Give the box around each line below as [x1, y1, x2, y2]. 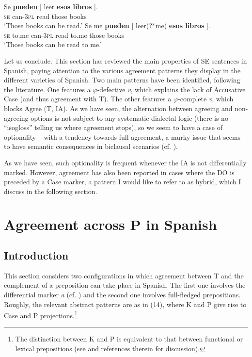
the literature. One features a [4, 84, 91, 94]
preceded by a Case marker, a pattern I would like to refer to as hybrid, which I [4, 177, 241, 187]
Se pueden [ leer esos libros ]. [4, 1, 98, 11]
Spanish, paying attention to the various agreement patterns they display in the [4, 65, 241, 75]
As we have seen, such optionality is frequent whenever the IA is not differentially [4, 157, 247, 167]
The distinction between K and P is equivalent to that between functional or [15, 334, 243, 344]
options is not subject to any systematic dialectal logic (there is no [31, 113, 228, 123]
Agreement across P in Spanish [4, 214, 217, 234]
